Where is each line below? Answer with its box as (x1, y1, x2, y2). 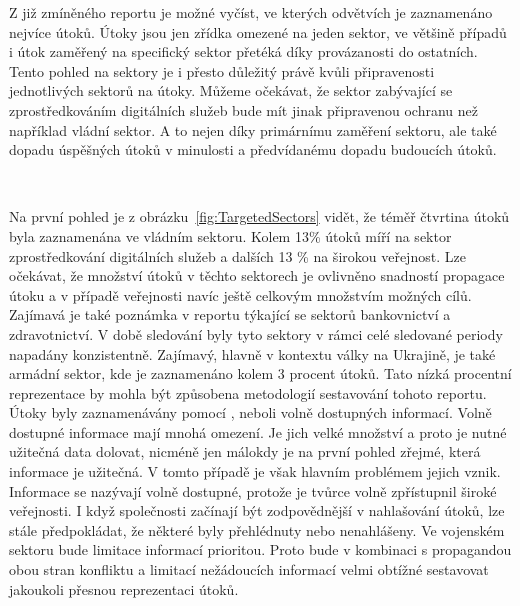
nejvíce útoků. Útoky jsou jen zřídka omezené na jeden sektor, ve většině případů (9, 21, 507, 42)
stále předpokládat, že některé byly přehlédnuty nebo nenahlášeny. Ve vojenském (9, 519, 505, 540)
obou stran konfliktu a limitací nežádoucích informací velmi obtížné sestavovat (9, 559, 489, 580)
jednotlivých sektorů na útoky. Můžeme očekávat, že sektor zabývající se (9, 80, 453, 101)
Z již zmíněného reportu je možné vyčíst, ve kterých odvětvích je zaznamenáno (9, 2, 493, 22)
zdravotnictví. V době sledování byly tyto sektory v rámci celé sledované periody (9, 323, 503, 344)
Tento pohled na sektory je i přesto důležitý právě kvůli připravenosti (9, 60, 435, 81)
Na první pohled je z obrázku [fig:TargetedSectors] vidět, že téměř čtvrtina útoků (9, 206, 510, 227)
